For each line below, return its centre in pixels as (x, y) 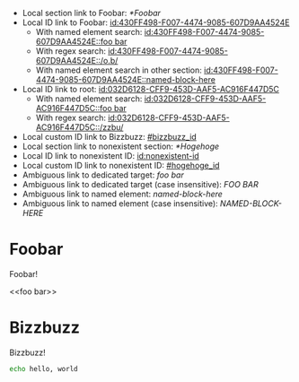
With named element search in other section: (119, 70)
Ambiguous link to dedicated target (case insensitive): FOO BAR (140, 184)
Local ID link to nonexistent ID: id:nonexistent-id (110, 156)
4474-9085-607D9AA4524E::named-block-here (125, 79)
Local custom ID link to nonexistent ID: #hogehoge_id (121, 165)
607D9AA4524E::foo (74, 41)
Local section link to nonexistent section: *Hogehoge (121, 146)
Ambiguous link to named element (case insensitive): (120, 204)
